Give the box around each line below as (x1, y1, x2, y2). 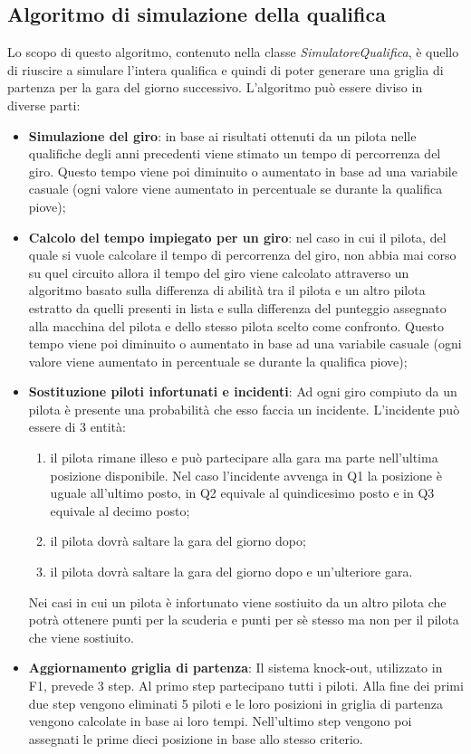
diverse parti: (7, 95, 81, 114)
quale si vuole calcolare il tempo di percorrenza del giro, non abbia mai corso (28, 245, 457, 264)
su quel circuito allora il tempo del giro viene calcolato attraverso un (28, 262, 409, 282)
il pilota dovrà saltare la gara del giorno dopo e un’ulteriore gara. (50, 562, 413, 581)
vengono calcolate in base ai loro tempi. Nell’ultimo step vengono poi (28, 711, 412, 730)
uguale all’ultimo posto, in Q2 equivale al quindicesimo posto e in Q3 (50, 483, 435, 502)
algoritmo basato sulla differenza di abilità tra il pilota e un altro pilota (28, 281, 426, 300)
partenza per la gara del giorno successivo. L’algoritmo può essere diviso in (7, 78, 423, 97)
